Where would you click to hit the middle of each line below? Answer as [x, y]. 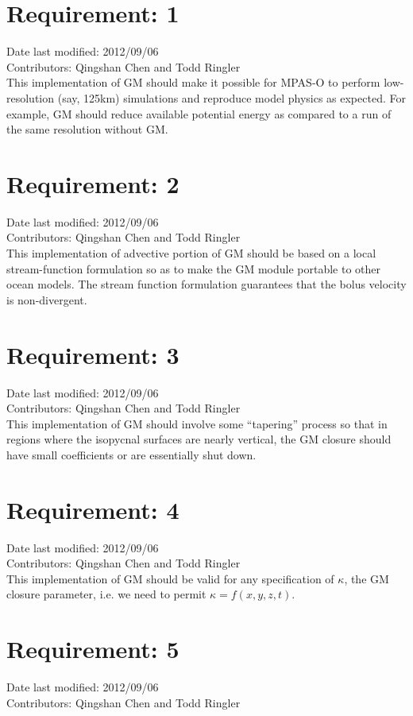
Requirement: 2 [93, 183]
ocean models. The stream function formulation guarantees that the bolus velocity [206, 284]
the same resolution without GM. [87, 129]
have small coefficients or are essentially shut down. [131, 454]
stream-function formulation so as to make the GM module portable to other [194, 268]
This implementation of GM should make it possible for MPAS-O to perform [193, 82]
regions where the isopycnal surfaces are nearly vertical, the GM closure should [199, 439]
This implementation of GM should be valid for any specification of [170, 578]
